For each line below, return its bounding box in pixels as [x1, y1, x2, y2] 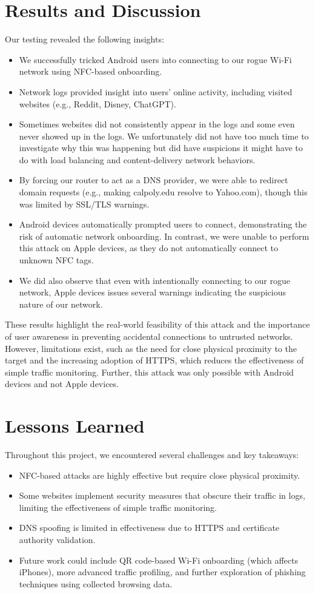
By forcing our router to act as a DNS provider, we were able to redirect [19, 174, 288, 186]
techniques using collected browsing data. [19, 577, 173, 590]
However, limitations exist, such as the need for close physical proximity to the [5, 342, 297, 354]
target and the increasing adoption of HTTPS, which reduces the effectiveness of [5, 354, 304, 366]
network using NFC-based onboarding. [19, 65, 162, 78]
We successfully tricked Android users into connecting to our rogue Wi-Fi [19, 53, 292, 66]
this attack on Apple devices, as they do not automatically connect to [19, 241, 279, 254]
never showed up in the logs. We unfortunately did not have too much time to [19, 129, 309, 142]
